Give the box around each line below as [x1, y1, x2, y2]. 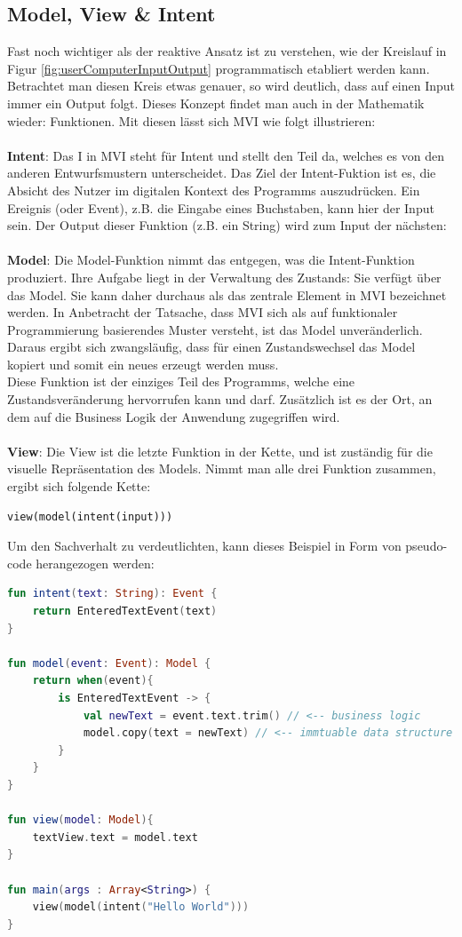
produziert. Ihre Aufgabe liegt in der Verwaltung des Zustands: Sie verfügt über [7, 267, 442, 286]
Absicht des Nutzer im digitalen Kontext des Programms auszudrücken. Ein [7, 180, 420, 199]
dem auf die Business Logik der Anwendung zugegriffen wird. [7, 407, 340, 425]
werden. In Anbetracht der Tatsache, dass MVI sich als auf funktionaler [7, 303, 398, 322]
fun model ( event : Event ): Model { [7, 656, 211, 670]
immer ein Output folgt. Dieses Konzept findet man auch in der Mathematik [7, 93, 425, 112]
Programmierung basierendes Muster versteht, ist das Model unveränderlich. [7, 320, 423, 338]
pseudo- [405, 536, 448, 555]
